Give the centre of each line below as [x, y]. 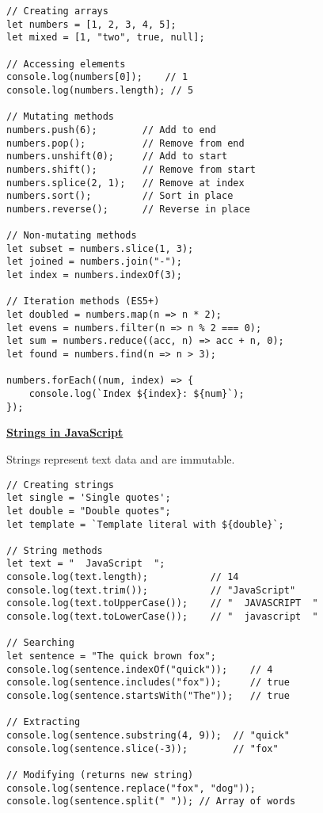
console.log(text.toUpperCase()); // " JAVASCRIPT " [162, 603]
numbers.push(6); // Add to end [111, 130]
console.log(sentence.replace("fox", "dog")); [131, 788]
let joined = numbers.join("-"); [94, 262]
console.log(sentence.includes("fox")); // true [148, 683]
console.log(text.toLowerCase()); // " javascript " [162, 617]
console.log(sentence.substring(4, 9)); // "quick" [148, 735]
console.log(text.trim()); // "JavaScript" [151, 590]
